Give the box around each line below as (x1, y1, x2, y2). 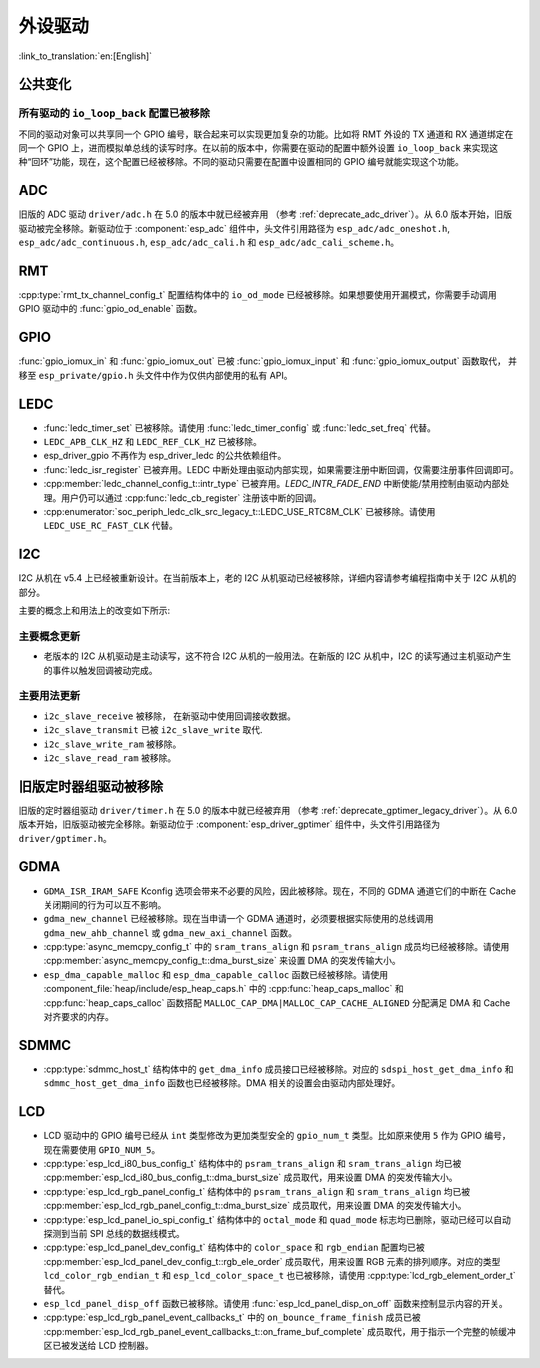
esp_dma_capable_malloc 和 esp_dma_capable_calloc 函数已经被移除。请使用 (43, 968, 389, 980)
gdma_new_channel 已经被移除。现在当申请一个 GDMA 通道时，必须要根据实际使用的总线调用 (43, 913, 434, 925)
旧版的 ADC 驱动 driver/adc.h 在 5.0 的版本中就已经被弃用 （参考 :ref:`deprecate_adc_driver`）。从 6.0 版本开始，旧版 (18, 208, 512, 220)
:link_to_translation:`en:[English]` (18, 50, 153, 62)
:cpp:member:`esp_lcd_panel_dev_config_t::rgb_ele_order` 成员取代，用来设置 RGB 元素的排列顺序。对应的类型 (43, 1255, 501, 1267)
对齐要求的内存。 (43, 1011, 114, 1023)
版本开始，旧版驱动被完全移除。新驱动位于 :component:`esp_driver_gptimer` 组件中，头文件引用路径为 (18, 818, 441, 830)
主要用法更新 (18, 689, 81, 703)
